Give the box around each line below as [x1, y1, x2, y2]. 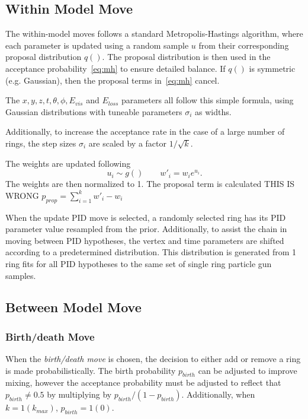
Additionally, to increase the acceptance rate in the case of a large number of [5, 125, 285, 138]
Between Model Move [5, 298, 142, 316]
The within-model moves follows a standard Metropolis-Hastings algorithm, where [5, 27, 303, 40]
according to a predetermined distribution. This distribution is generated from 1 [5, 246, 297, 258]
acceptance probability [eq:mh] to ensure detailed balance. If [5, 62, 226, 74]
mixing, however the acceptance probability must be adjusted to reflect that [5, 376, 281, 389]
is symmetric [249, 62, 296, 74]
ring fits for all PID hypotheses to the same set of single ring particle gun [5, 257, 272, 269]
